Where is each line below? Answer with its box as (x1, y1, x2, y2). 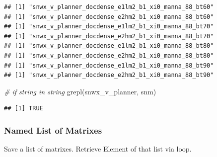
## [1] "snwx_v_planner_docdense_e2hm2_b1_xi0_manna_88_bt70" (4, 32, 214, 40)
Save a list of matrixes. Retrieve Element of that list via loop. (4, 144, 192, 154)
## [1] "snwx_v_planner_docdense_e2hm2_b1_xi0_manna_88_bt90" (4, 72, 214, 79)
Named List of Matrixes (4, 124, 102, 136)
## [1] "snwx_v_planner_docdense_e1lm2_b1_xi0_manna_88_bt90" (4, 62, 214, 69)
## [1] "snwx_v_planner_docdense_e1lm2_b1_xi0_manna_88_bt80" (4, 42, 214, 50)
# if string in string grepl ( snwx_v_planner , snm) (4, 86, 156, 96)
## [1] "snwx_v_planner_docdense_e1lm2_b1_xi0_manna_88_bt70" (4, 23, 214, 30)
